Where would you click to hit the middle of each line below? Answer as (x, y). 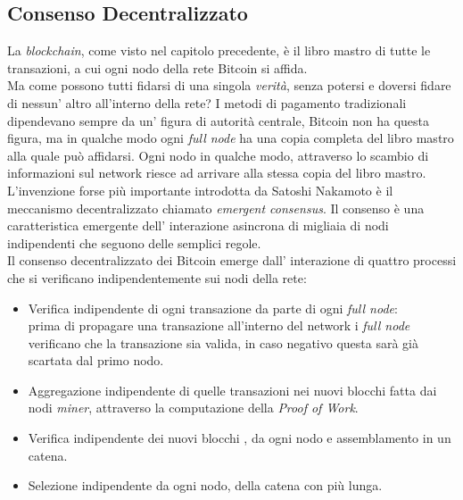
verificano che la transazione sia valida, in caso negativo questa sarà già (223, 342)
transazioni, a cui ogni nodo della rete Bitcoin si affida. (157, 67)
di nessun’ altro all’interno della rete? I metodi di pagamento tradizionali (207, 102)
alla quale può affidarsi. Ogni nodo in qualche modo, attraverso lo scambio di (218, 155)
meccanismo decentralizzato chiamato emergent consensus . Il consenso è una (216, 208)
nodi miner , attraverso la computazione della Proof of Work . (193, 408)
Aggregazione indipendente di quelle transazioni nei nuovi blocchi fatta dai (232, 390)
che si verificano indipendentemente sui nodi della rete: (157, 277)
